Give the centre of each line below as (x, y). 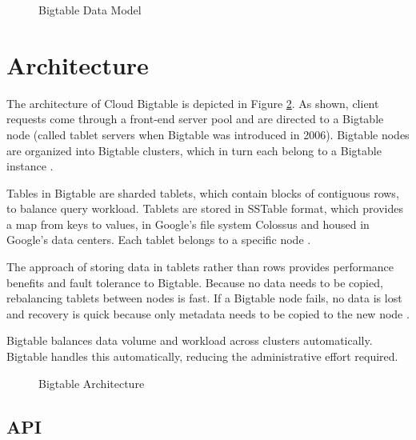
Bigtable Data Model (90, 10)
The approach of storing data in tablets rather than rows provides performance (200, 267)
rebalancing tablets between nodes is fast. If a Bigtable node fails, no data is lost (204, 298)
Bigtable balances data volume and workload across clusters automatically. (190, 340)
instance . (30, 166)
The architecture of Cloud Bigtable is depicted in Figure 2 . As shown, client (193, 103)
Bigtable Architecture (92, 383)
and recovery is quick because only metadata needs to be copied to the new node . (208, 313)
